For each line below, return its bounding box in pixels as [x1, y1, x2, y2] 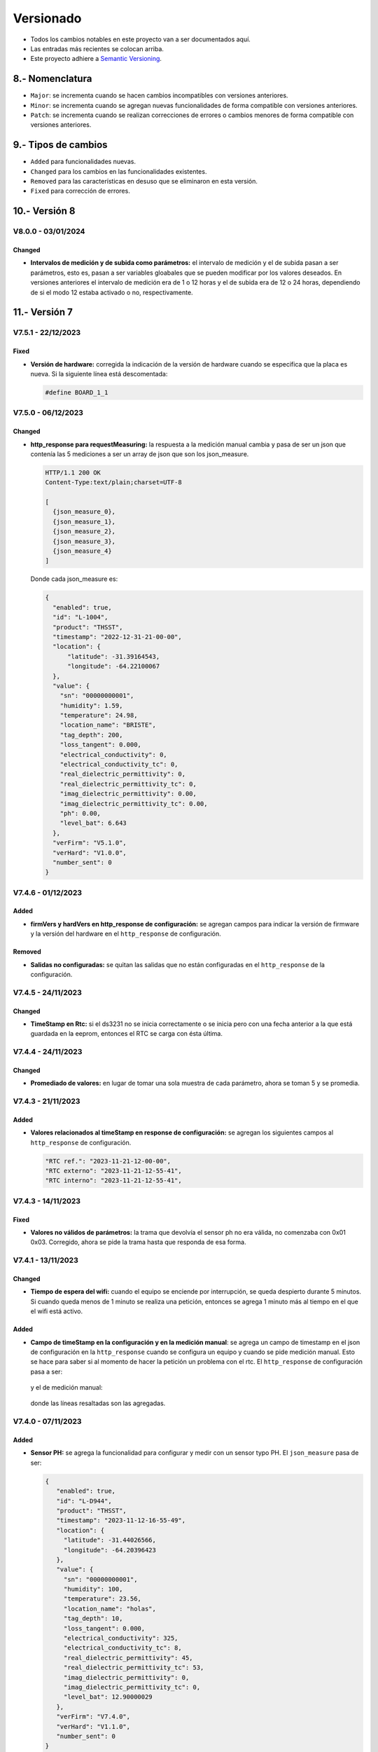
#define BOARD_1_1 [45, 388, 108, 396]
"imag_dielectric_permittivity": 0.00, [59, 790, 197, 798]
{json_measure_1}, [52, 517, 115, 526]
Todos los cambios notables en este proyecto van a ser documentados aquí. [30, 35, 251, 43]
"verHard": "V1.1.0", [56, 1723, 131, 1730]
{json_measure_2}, [52, 528, 115, 535]
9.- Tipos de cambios [13, 139, 108, 151]
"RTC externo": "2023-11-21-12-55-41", [45, 1167, 182, 1175]
